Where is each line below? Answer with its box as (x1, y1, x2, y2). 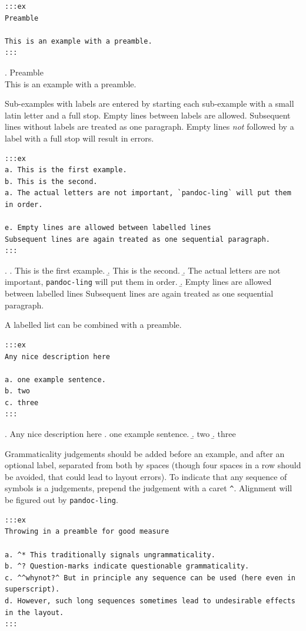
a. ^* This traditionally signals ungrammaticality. (5, 550, 215, 559)
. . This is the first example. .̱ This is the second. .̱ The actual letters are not (5, 264, 281, 276)
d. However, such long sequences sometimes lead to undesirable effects (5, 596, 295, 605)
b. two (5, 387, 30, 396)
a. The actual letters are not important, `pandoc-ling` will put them (5, 189, 291, 198)
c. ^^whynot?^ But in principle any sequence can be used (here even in (5, 573, 295, 582)
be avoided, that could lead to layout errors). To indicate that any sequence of (5, 470, 287, 482)
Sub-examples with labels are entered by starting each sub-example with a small (5, 97, 294, 110)
